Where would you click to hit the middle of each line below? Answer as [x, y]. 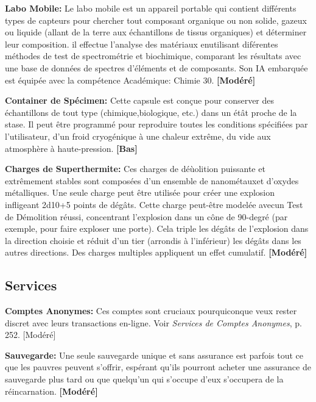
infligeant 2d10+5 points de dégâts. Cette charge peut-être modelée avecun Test [154, 204]
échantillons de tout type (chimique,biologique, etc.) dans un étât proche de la [151, 112]
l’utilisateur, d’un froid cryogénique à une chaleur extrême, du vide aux [138, 136]
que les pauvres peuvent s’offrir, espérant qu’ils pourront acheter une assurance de [158, 367]
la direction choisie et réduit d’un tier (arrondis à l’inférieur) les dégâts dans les [153, 240]
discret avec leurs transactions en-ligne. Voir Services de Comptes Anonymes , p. [153, 322]
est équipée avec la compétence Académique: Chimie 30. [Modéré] [130, 80]
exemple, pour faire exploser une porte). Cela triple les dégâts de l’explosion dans [157, 228]
